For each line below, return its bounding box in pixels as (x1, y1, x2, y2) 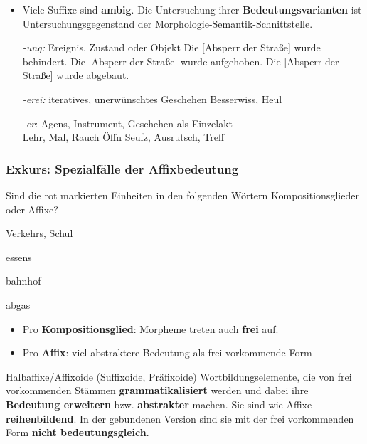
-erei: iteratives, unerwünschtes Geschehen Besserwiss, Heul (22, 91, 282, 106)
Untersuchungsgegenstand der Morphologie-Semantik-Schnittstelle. (22, 16, 313, 31)
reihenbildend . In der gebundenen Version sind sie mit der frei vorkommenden (6, 411, 354, 425)
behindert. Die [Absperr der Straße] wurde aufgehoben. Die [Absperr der (22, 53, 339, 68)
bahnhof (6, 273, 41, 288)
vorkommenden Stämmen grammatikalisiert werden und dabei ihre (6, 383, 309, 398)
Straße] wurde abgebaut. (22, 68, 129, 83)
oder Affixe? (6, 201, 58, 216)
